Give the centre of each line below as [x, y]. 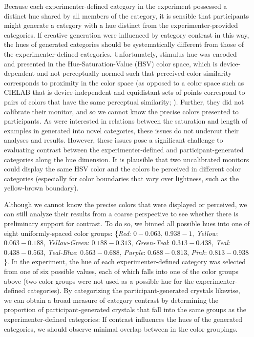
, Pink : [197, 252]
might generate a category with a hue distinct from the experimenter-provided [121, 25]
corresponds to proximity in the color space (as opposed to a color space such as [124, 82]
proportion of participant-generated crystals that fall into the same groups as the [125, 309]
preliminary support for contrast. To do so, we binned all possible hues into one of [127, 223]
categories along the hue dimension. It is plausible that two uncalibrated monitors [127, 159]
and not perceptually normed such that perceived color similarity [134, 73]
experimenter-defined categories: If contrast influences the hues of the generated [123, 319]
